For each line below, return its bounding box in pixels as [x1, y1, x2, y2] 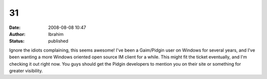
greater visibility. [9, 68, 43, 74]
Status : [9, 38, 25, 44]
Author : [9, 31, 26, 37]
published [48, 38, 69, 44]
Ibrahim [48, 31, 64, 37]
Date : [9, 25, 21, 30]
